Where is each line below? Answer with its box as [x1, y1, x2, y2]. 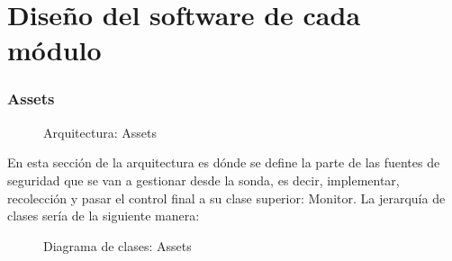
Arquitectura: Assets [43, 122, 157, 141]
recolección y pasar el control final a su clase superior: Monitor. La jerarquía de [7, 188, 446, 207]
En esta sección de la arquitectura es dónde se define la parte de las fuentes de [7, 153, 440, 172]
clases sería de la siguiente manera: [7, 206, 200, 225]
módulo [7, 31, 102, 68]
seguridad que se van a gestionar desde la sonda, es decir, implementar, [7, 170, 400, 189]
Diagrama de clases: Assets [43, 236, 192, 255]
